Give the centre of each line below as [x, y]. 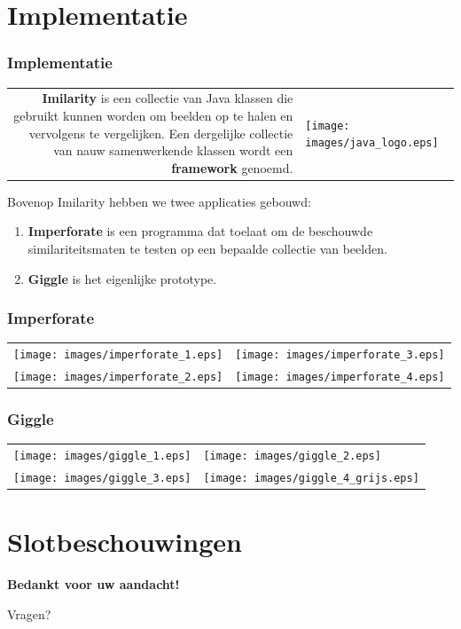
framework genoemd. [232, 167]
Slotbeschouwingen [125, 542]
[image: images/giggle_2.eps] [292, 456]
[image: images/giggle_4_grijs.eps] [311, 479]
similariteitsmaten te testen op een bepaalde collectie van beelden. [207, 248]
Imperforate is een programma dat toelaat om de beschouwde [200, 231]
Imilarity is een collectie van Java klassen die [168, 98]
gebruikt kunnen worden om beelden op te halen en [153, 115]
